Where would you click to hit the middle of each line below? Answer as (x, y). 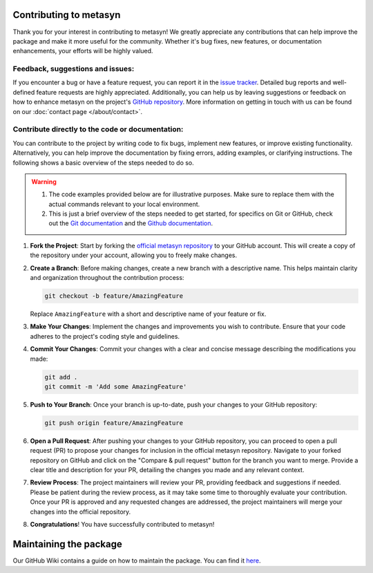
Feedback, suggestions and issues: (74, 69)
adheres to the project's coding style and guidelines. (105, 336)
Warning (44, 181)
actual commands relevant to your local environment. (124, 204)
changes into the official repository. (80, 511)
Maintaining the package (67, 544)
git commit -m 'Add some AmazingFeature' (116, 386)
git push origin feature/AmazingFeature (114, 423)
